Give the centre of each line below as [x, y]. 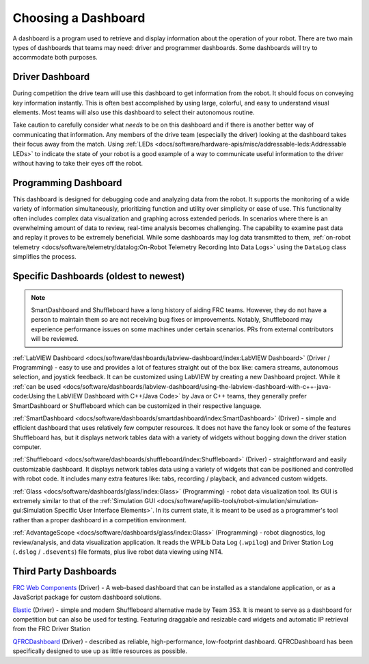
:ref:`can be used [37, 386]
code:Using [29, 396]
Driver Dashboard [51, 77]
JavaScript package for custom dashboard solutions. [87, 597]
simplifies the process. [44, 257]
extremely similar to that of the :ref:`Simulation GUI [84, 501]
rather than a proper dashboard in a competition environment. [100, 520]
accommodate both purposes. [55, 58]
